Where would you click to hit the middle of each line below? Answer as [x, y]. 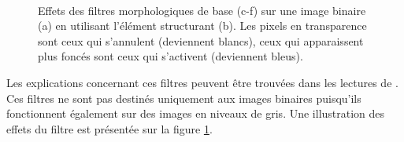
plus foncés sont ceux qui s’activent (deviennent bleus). [170, 56]
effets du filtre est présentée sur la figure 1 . [109, 128]
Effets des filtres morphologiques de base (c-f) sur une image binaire [202, 10]
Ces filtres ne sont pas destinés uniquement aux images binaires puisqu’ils [184, 98]
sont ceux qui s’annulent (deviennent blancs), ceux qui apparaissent [201, 40]
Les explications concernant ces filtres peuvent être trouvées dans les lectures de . [202, 82]
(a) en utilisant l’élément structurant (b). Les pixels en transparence [202, 25]
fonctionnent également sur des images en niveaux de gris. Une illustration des [196, 113]
